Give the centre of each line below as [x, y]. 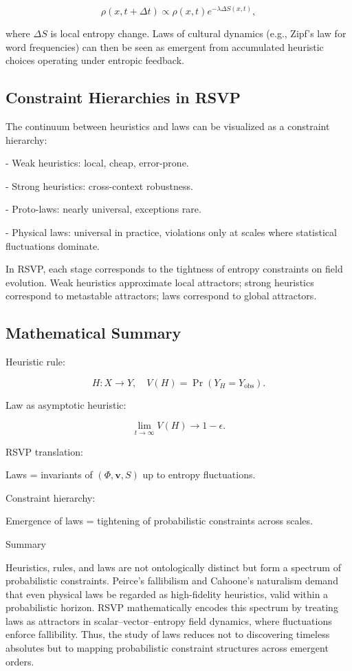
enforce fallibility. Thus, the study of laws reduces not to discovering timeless [168, 634]
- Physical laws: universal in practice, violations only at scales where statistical [171, 232]
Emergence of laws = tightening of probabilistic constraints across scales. [159, 521]
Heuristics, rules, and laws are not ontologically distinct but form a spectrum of [173, 567]
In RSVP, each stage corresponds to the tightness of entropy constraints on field [174, 269]
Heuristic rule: [35, 362]
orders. [20, 661]
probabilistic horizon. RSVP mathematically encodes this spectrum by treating [172, 607]
